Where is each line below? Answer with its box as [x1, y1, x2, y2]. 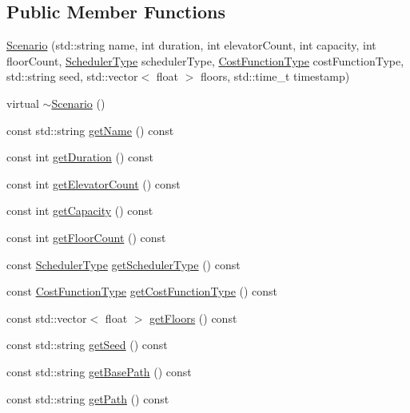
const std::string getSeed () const [6, 336, 168, 353]
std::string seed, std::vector [6, 68, 138, 85]
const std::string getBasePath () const [6, 363, 192, 379]
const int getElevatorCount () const [6, 175, 181, 192]
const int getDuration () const [6, 149, 153, 165]
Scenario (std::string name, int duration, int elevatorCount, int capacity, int [6, 37, 376, 54]
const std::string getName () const [6, 121, 174, 138]
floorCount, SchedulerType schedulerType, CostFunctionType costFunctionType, [6, 52, 404, 69]
